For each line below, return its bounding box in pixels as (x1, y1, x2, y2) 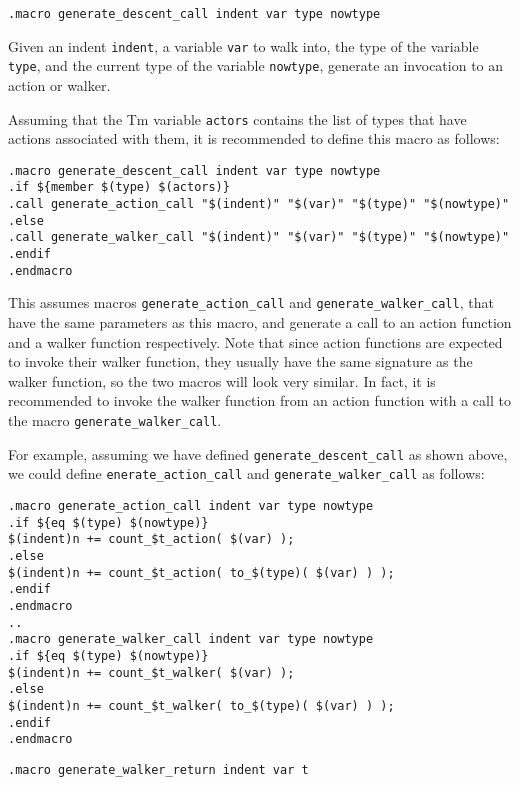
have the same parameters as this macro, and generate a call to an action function (8, 312, 512, 333)
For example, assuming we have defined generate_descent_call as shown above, (8, 443, 508, 464)
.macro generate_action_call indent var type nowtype (8, 499, 374, 513)
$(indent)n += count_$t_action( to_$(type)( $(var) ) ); (8, 565, 395, 580)
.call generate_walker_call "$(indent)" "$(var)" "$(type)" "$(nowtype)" (8, 230, 510, 245)
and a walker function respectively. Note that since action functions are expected (8, 331, 503, 352)
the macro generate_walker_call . (8, 410, 222, 431)
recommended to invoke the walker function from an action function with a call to (8, 390, 511, 411)
